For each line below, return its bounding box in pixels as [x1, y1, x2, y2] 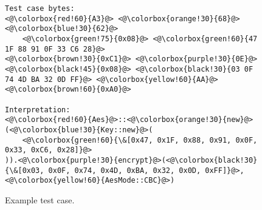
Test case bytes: [5, 4, 75, 13]
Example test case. [5, 193, 75, 206]
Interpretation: [5, 105, 71, 114]
